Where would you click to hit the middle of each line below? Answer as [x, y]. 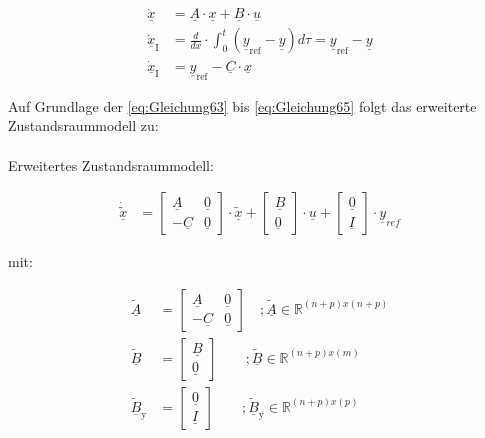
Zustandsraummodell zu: [83, 125]
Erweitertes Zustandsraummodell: [111, 164]
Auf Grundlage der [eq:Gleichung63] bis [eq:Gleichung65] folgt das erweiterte [242, 105]
